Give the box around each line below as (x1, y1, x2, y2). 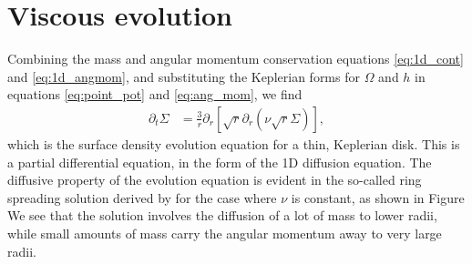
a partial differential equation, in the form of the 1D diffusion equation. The (7, 152, 432, 171)
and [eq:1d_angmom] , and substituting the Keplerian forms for (7, 66, 360, 86)
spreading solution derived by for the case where (7, 188, 277, 207)
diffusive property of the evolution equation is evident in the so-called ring (7, 170, 422, 189)
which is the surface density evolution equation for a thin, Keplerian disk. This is (7, 134, 460, 153)
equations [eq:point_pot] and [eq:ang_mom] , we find (7, 85, 303, 104)
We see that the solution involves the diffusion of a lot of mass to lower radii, (7, 206, 437, 225)
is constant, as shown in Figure (291, 188, 465, 207)
